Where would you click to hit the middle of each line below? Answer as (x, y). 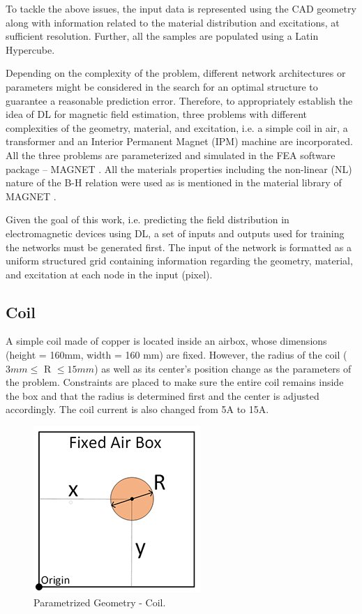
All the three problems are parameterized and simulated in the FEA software (171, 155)
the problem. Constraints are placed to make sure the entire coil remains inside (175, 382)
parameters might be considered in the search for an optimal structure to (162, 86)
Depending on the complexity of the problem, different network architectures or (176, 73)
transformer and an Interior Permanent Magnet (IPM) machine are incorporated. (179, 141)
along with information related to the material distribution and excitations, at (173, 22)
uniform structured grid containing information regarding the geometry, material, (179, 261)
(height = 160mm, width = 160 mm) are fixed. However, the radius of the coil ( (176, 355)
